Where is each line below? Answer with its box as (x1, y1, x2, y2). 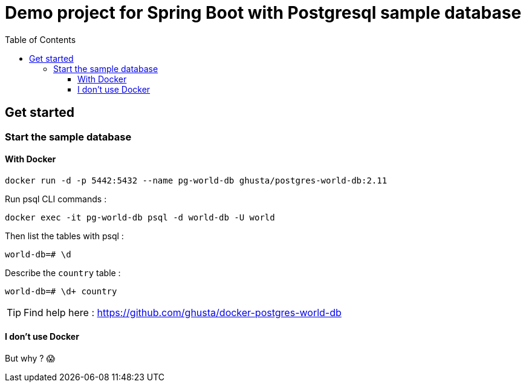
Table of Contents (5, 34, 76, 45)
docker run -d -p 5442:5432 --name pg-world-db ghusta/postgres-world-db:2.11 (5, 175, 388, 185)
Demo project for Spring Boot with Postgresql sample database (5, 2, 522, 23)
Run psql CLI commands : (5, 193, 107, 204)
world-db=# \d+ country (5, 286, 117, 296)
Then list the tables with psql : (5, 230, 124, 241)
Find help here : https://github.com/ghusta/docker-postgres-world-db (24, 306, 342, 319)
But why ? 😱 (5, 353, 55, 364)
